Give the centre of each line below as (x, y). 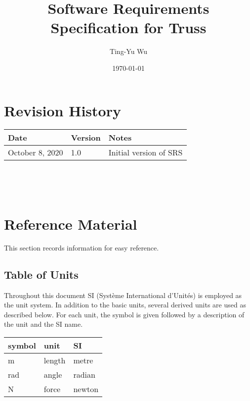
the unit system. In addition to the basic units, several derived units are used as (125, 305)
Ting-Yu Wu (128, 51)
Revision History (62, 110)
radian (84, 374)
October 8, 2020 (36, 152)
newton (86, 389)
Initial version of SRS (146, 152)
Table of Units (41, 274)
